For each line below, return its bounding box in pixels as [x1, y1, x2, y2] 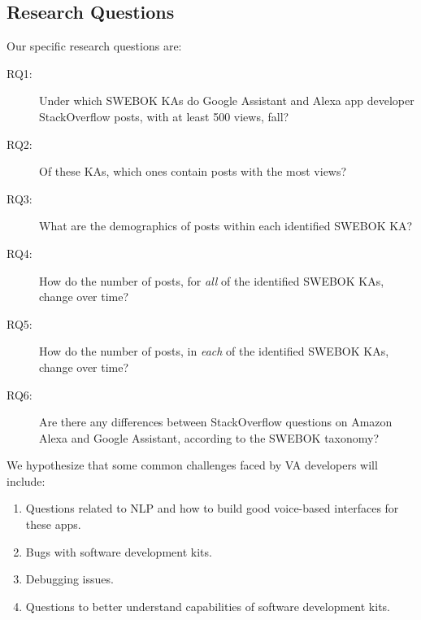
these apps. [25, 516, 81, 533]
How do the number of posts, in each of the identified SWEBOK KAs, [39, 343, 389, 360]
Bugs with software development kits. [25, 543, 212, 560]
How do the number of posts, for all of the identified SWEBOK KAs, [39, 272, 384, 289]
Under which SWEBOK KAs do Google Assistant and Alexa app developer [39, 92, 414, 109]
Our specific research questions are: [7, 37, 182, 55]
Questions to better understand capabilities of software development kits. [25, 597, 390, 614]
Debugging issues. [25, 570, 114, 587]
